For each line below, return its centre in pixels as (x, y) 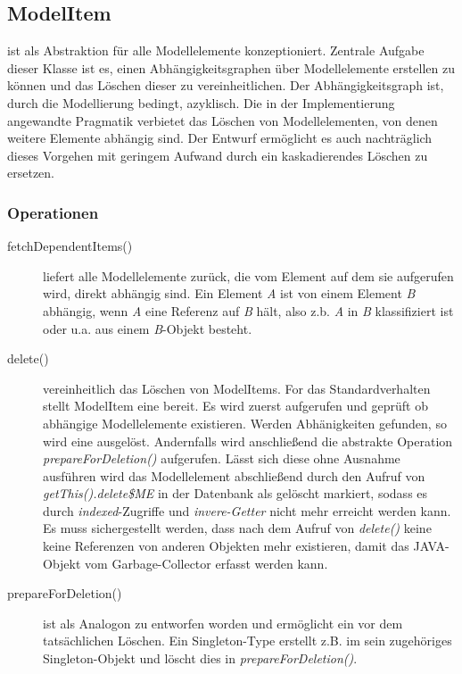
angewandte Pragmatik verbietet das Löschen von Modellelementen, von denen (223, 120)
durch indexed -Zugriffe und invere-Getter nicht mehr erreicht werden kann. (247, 510)
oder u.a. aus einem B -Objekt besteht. (148, 328)
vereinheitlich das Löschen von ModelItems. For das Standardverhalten (237, 388)
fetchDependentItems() (70, 246)
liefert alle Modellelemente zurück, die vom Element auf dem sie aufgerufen (248, 275)
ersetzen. (31, 173)
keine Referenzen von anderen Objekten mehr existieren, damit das (226, 546)
